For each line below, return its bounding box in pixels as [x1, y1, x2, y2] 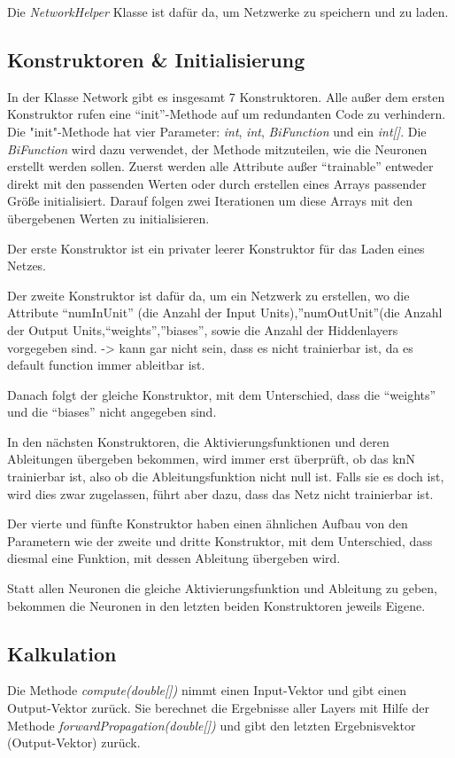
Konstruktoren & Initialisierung [7, 45, 305, 73]
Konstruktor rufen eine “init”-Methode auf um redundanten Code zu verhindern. [7, 105, 446, 123]
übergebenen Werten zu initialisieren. [7, 208, 210, 227]
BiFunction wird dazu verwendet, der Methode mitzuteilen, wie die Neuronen [7, 139, 428, 158]
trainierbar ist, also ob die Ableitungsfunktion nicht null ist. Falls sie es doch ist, [7, 467, 444, 486]
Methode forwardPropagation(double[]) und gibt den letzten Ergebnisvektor [7, 715, 416, 734]
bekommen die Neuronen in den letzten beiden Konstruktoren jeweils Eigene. [7, 596, 426, 614]
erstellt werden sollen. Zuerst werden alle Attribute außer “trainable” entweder [7, 157, 434, 176]
